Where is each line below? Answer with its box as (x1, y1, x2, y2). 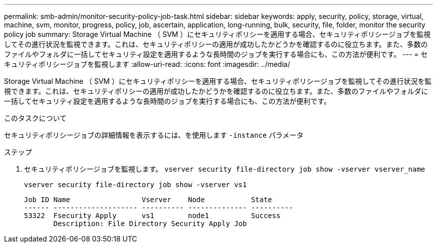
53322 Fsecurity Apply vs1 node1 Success (24, 212, 281, 220)
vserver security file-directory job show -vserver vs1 (24, 181, 247, 189)
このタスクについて (4, 114, 67, 122)
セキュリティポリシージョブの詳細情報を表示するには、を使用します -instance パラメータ (4, 131, 304, 139)
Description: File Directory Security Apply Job (53, 220, 247, 228)
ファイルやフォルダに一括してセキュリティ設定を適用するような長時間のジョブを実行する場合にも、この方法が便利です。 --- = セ (4, 50, 428, 58)
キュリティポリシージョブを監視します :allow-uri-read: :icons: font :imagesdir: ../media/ (4, 60, 290, 68)
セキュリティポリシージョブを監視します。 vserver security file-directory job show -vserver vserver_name (24, 165, 426, 173)
